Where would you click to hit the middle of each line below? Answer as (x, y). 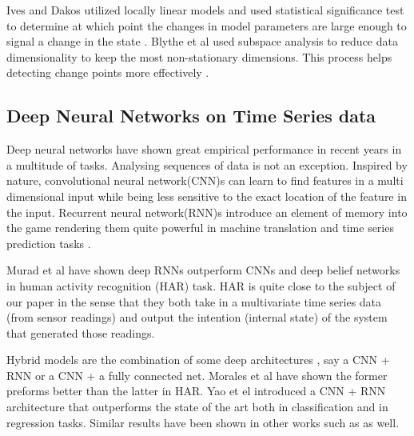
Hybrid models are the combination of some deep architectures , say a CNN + (198, 360)
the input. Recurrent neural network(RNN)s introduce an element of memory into (207, 212)
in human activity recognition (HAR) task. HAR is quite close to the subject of (201, 285)
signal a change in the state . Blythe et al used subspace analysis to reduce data (202, 41)
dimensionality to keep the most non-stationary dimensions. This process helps (199, 56)
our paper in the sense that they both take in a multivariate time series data (194, 301)
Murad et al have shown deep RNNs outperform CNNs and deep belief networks (203, 270)
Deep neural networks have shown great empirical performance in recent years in (204, 149)
